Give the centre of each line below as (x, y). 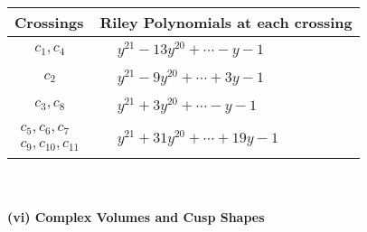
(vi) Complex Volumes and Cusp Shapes (136, 216)
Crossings (49, 22)
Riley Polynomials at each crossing (226, 22)
